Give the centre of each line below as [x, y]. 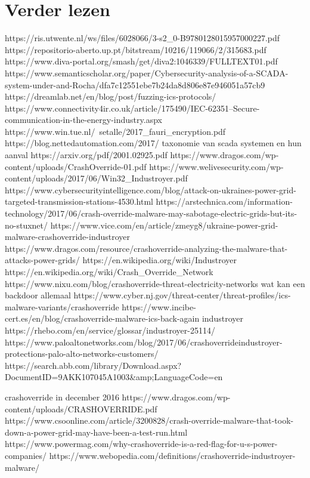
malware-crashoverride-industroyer [67, 237]
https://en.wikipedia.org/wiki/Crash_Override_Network [109, 272]
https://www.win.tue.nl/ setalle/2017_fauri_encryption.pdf [115, 131]
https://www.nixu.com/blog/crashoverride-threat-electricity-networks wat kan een [155, 283]
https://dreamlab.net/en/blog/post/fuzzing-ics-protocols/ [111, 96]
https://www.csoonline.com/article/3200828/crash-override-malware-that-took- [149, 420]
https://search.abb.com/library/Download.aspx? [93, 365]
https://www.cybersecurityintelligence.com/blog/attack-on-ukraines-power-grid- [151, 189]
